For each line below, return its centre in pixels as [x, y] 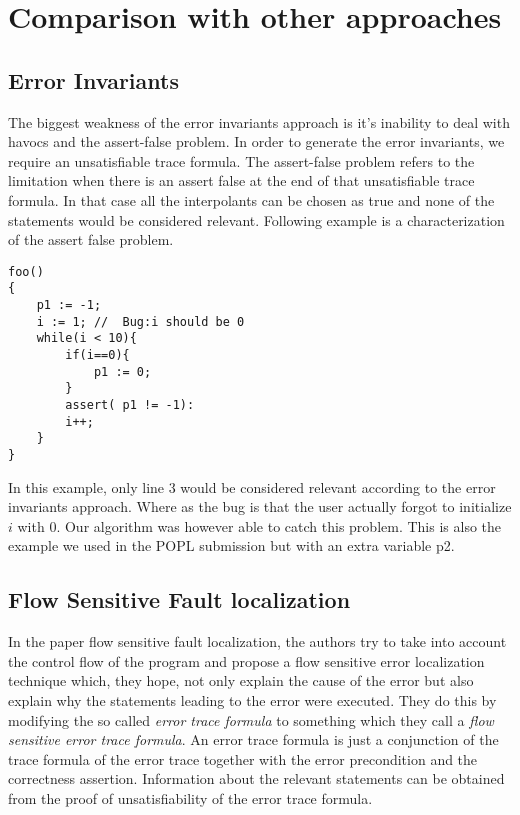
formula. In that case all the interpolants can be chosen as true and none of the [251, 199]
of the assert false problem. [91, 239]
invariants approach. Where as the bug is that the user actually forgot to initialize [260, 506]
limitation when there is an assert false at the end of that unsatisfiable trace [241, 180]
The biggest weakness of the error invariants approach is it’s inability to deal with [259, 121]
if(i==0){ [97, 355]
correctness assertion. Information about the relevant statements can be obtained [256, 778]
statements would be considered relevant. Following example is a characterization [256, 219]
